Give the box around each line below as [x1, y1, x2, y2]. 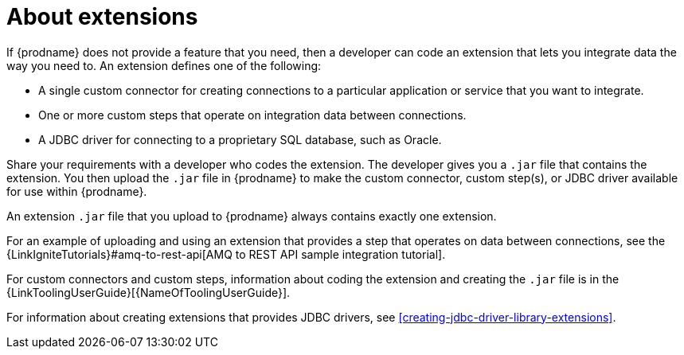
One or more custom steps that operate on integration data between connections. [38, 107, 467, 122]
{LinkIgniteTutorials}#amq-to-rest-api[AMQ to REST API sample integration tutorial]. [6, 247, 446, 261]
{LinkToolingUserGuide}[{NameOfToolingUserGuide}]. [6, 285, 291, 299]
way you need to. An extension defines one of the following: [6, 58, 322, 72]
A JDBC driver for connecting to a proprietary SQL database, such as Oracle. [38, 132, 442, 146]
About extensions [6, 3, 198, 30]
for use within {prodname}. [6, 184, 147, 198]
